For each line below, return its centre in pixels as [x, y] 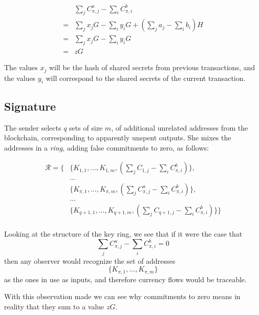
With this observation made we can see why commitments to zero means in [122, 296]
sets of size [86, 127]
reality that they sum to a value [54, 306]
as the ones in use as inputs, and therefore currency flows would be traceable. [125, 279]
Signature [30, 106]
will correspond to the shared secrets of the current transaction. [146, 78]
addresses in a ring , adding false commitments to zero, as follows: [106, 147]
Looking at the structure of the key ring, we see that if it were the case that [123, 234]
